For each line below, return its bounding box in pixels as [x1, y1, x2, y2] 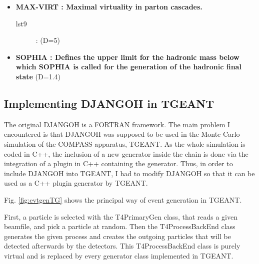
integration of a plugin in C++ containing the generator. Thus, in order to [4, 158, 233, 169]
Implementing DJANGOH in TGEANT [4, 95, 214, 111]
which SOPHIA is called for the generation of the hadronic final [15, 61, 241, 72]
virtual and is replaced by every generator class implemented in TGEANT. [4, 250, 233, 261]
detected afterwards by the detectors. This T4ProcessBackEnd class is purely [4, 241, 240, 251]
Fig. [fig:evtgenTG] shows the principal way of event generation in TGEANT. [4, 194, 242, 205]
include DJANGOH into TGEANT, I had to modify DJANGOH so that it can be [4, 168, 255, 178]
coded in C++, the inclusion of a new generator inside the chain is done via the [4, 148, 248, 159]
